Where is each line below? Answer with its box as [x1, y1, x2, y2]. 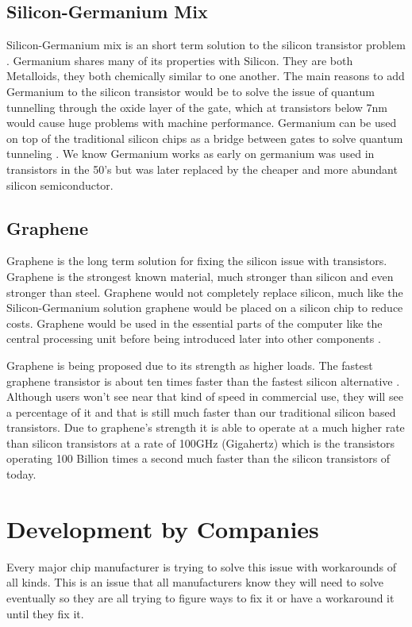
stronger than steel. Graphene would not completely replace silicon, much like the [6, 283, 403, 300]
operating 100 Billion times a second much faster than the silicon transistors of [6, 450, 391, 467]
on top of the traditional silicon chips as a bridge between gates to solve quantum [6, 129, 403, 146]
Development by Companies [6, 512, 319, 544]
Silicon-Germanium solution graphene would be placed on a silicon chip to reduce [6, 299, 403, 316]
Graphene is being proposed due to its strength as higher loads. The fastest [6, 356, 373, 373]
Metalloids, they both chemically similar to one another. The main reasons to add [6, 67, 405, 84]
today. [6, 466, 37, 483]
